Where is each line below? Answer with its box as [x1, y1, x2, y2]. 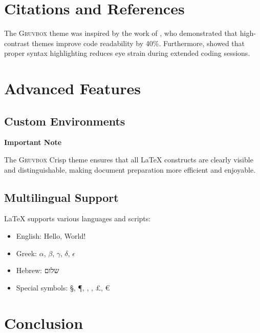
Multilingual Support [4, 189, 119, 205]
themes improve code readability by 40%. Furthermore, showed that [32, 37, 245, 48]
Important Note [4, 137, 62, 148]
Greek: [16, 247, 37, 258]
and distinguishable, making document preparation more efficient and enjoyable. [4, 164, 256, 175]
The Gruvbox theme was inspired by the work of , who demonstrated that [4, 28, 238, 38]
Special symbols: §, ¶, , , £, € [16, 282, 110, 293]
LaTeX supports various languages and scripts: [4, 213, 151, 224]
